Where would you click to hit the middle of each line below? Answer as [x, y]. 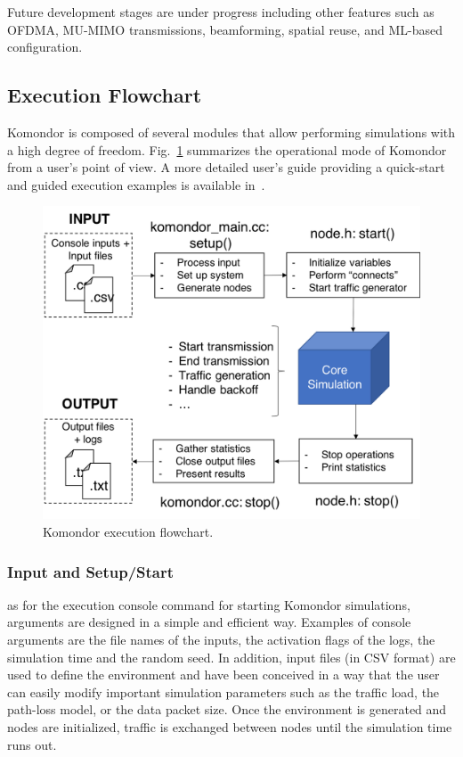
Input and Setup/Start [91, 571]
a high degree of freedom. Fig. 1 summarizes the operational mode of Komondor [227, 149]
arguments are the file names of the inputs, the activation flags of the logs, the [221, 640]
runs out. [32, 744]
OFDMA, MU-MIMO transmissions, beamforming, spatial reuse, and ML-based [225, 29]
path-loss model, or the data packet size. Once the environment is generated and [227, 709]
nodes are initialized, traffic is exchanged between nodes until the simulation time [230, 727]
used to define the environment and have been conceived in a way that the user [223, 675]
